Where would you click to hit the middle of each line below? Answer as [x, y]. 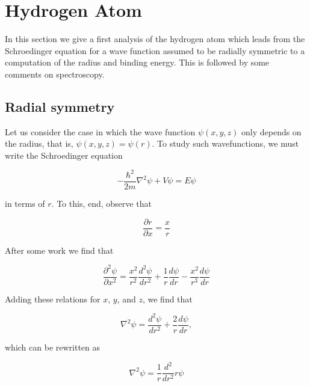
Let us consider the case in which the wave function [100, 131]
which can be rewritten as [53, 347]
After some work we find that [59, 250]
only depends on [271, 131]
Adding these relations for [53, 299]
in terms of [25, 204]
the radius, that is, [39, 143]
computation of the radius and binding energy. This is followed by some [137, 62]
